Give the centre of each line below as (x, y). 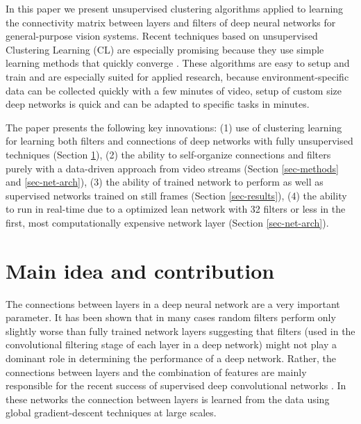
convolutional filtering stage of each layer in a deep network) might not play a (171, 344)
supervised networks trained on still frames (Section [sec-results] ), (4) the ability (176, 195)
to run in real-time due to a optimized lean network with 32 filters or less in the (176, 209)
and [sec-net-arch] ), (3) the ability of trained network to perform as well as (165, 182)
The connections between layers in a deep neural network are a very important (173, 303)
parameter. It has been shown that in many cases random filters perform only (171, 317)
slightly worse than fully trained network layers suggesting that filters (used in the (180, 331)
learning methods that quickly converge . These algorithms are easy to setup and (178, 63)
